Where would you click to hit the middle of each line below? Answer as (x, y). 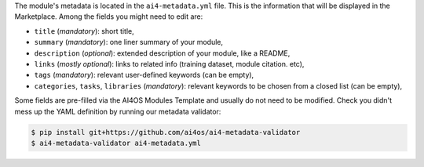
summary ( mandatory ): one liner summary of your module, (129, 42)
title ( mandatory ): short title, (84, 31)
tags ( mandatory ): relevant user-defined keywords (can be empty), (144, 75)
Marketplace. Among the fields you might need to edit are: (109, 16)
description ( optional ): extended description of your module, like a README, (162, 53)
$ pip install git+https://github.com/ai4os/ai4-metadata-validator (166, 132)
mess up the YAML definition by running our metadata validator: (118, 111)
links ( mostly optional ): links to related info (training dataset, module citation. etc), (169, 64)
